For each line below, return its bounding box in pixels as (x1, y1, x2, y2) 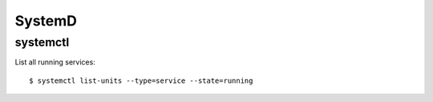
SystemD (14, 12, 78, 29)
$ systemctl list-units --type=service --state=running (29, 76, 253, 85)
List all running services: (14, 57, 95, 67)
